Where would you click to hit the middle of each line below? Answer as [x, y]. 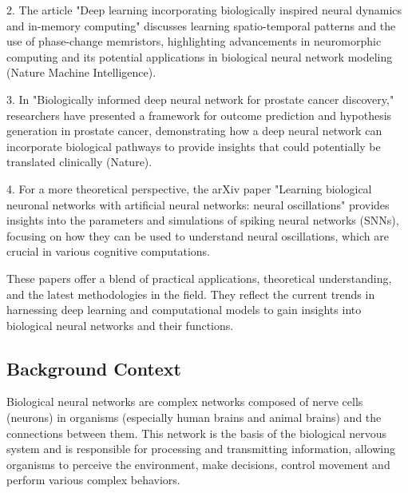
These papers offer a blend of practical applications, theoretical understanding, [199, 278]
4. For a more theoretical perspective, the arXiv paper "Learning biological [189, 188]
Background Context [94, 368]
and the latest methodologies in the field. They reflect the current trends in [191, 294]
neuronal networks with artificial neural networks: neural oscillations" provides [198, 204]
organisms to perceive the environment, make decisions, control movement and [198, 464]
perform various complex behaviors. [93, 480]
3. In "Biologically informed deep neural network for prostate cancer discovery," [200, 99]
